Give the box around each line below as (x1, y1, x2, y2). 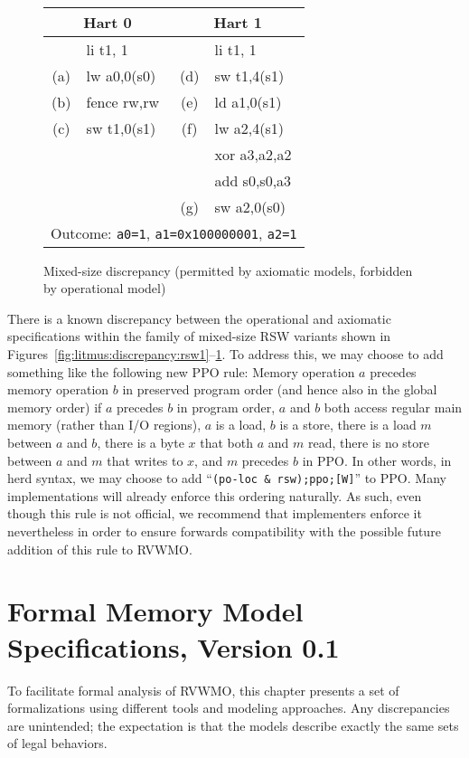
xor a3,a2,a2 (214, 143, 292, 165)
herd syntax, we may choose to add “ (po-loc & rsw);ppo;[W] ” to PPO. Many (7, 469, 446, 488)
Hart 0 (83, 11, 132, 33)
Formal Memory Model (7, 592, 304, 630)
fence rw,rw (86, 90, 160, 112)
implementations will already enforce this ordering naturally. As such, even (7, 486, 422, 505)
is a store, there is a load (279, 415, 417, 434)
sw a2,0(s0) (214, 195, 286, 217)
